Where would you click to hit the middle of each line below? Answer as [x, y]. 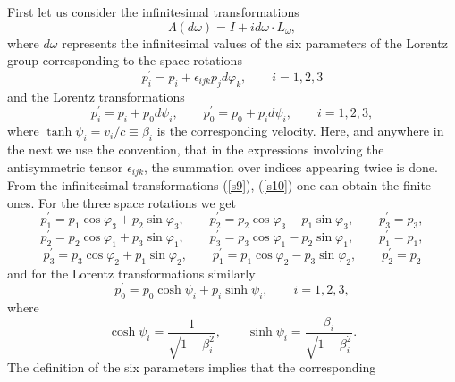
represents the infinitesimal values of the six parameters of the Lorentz [255, 42]
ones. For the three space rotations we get [122, 202]
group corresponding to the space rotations [125, 60]
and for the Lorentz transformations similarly [131, 273]
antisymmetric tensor [65, 166]
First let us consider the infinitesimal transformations [153, 12]
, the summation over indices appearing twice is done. [291, 166]
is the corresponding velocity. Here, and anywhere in [300, 131]
